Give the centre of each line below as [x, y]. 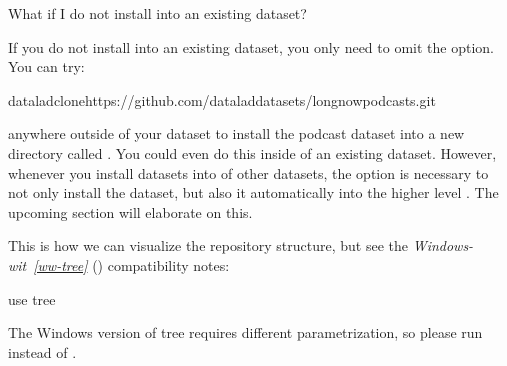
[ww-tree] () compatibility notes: [131, 264]
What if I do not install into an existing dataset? [157, 13]
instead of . [42, 351]
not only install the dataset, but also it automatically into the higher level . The [253, 192]
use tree [32, 298]
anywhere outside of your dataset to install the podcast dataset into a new [236, 133]
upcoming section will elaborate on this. [130, 211]
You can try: [46, 66]
